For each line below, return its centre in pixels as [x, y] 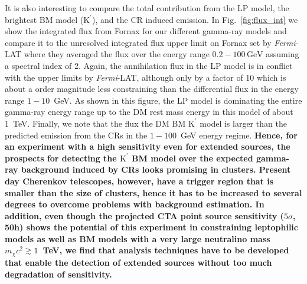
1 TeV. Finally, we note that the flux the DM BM [95, 123]
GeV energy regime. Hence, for [239, 135]
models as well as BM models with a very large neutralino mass [138, 238]
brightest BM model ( [44, 19]
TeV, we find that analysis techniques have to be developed [166, 250]
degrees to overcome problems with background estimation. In [135, 204]
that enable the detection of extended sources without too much [138, 262]
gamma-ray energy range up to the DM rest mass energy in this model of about [149, 112]
